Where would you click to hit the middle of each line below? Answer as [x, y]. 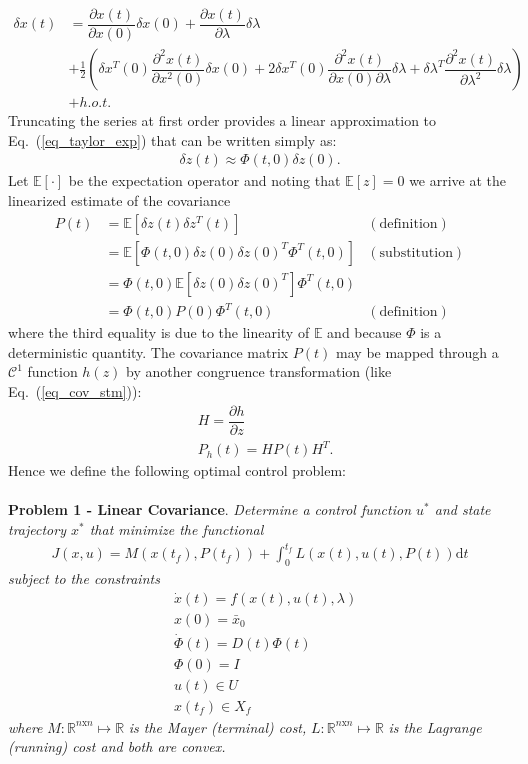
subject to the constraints [84, 577]
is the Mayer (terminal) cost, [217, 726]
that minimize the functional [176, 528]
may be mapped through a [417, 351]
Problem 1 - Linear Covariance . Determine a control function [210, 509]
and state [462, 509]
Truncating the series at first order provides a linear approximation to [222, 120]
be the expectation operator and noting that [204, 180]
